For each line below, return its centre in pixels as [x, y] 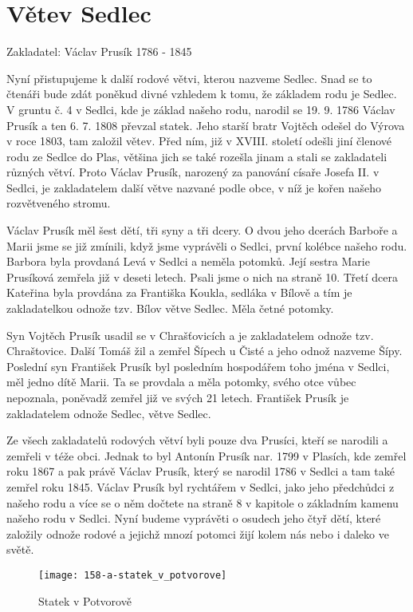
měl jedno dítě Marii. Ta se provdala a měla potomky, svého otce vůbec [181, 382]
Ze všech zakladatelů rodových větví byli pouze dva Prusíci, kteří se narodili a [197, 440]
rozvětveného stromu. [59, 203]
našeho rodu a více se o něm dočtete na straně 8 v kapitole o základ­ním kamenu [203, 502]
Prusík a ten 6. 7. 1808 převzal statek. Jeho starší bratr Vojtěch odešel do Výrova [206, 125]
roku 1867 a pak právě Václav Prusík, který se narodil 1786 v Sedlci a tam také [201, 471]
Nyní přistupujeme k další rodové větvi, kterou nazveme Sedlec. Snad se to [189, 78]
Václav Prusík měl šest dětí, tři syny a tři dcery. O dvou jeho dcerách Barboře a [202, 230]
